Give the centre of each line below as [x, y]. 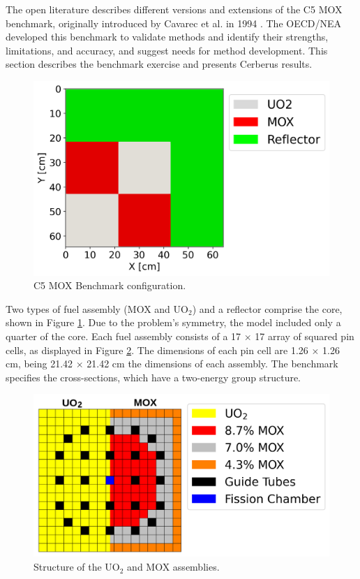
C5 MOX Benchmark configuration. [110, 285]
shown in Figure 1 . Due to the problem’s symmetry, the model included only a [173, 322]
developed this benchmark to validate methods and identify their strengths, [167, 37]
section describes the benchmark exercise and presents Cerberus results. [159, 64]
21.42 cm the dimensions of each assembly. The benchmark [212, 364]
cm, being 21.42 [39, 364]
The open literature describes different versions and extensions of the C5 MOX [174, 9]
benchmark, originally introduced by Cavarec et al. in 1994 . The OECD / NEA [174, 23]
